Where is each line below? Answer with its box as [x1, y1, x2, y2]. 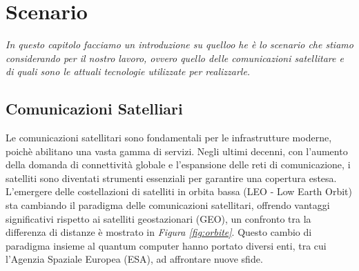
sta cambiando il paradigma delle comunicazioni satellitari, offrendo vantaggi [6, 198, 330, 212]
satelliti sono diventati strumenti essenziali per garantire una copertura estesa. [6, 170, 337, 185]
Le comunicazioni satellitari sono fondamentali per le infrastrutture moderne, [6, 130, 332, 145]
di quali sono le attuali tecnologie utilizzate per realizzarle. [6, 64, 251, 79]
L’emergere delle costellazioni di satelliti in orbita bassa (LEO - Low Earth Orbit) [6, 184, 352, 199]
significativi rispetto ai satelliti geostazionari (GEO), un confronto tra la [6, 211, 311, 225]
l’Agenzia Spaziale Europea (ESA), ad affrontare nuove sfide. [6, 252, 263, 266]
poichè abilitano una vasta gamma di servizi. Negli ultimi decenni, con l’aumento [6, 143, 348, 158]
